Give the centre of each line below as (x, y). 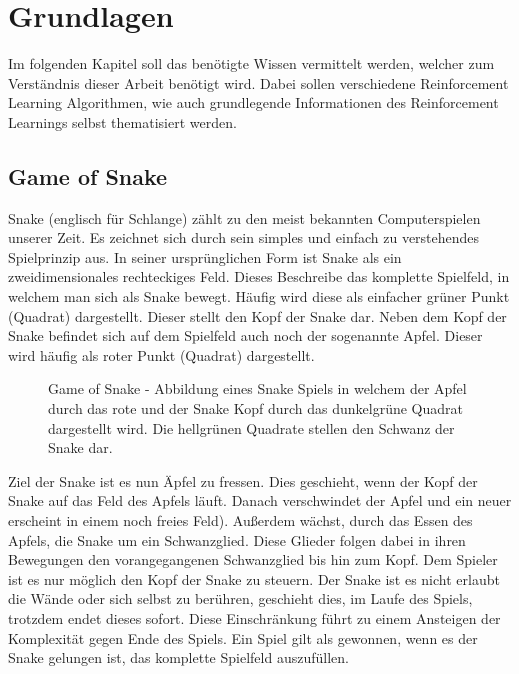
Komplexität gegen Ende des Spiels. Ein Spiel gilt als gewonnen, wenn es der (243, 637)
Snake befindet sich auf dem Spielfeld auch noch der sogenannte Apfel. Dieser (245, 335)
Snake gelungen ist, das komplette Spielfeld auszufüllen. (178, 657)
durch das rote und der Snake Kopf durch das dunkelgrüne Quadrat (256, 408)
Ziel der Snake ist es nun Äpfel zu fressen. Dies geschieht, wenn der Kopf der (243, 480)
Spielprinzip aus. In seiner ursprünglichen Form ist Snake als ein (205, 256)
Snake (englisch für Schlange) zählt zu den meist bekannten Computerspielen (244, 217)
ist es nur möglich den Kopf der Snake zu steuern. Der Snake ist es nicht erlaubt (254, 578)
